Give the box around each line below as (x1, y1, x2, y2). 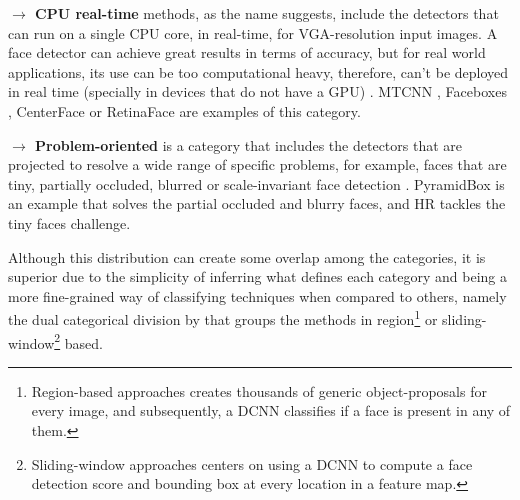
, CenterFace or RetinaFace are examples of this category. (8, 100, 361, 121)
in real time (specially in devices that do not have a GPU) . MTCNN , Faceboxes (8, 81, 507, 102)
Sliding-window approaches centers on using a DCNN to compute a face (31, 453, 473, 474)
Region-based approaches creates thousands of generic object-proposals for (31, 380, 487, 401)
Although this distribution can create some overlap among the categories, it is (8, 246, 486, 267)
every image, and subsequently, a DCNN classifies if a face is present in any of (31, 400, 511, 421)
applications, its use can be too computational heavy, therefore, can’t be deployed (8, 61, 509, 82)
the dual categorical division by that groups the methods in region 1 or (8, 306, 438, 329)
